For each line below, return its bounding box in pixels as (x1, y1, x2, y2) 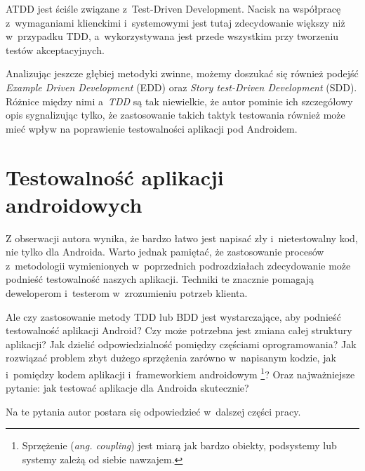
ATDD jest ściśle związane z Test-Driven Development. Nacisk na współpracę (6, 1, 341, 15)
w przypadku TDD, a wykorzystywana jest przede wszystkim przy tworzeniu (6, 29, 339, 44)
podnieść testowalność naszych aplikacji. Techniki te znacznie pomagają (6, 272, 314, 286)
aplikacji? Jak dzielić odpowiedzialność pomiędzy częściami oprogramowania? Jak (6, 336, 357, 351)
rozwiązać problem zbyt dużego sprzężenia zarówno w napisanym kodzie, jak (6, 350, 336, 365)
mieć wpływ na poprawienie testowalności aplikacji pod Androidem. (6, 121, 298, 135)
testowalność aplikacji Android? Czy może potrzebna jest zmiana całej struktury (6, 323, 352, 338)
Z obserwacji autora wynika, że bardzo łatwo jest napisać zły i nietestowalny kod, (6, 230, 358, 245)
